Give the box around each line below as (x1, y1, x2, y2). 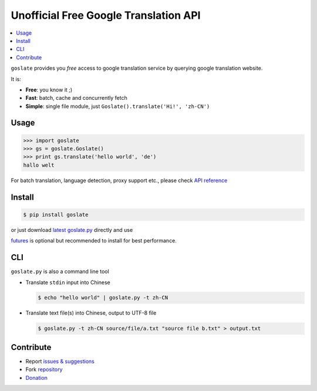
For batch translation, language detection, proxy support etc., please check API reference (11, 177, 228, 184)
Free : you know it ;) (25, 86, 73, 93)
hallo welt (23, 161, 55, 168)
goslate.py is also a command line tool (11, 268, 110, 275)
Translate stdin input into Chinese (25, 279, 111, 286)
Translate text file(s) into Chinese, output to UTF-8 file (25, 309, 157, 316)
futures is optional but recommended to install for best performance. (11, 237, 177, 244)
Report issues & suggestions (25, 358, 95, 365)
